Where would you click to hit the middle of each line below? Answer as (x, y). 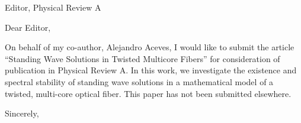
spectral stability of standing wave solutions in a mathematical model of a (139, 81)
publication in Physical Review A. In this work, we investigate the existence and (151, 70)
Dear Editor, (28, 27)
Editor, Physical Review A (53, 7)
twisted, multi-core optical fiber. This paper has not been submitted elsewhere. (148, 93)
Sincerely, (22, 113)
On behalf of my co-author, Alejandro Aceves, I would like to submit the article (150, 47)
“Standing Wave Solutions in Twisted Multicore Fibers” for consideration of (143, 58)
